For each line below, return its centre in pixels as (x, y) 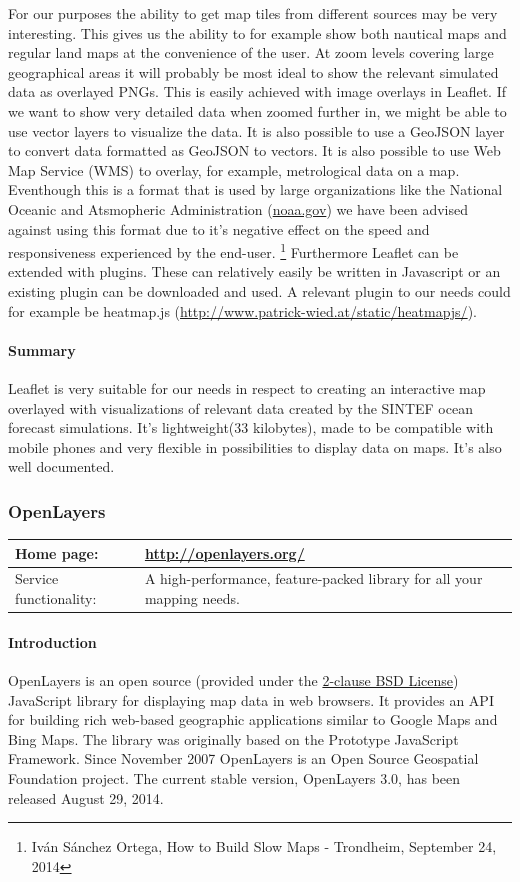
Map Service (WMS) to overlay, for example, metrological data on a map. (234, 169)
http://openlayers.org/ (224, 552)
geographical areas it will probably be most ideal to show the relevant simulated (253, 71)
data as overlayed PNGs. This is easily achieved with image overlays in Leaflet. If (257, 91)
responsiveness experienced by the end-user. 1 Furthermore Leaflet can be (233, 250)
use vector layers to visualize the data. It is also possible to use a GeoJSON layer (256, 130)
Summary (42, 349)
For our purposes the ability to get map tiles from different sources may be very (253, 13)
